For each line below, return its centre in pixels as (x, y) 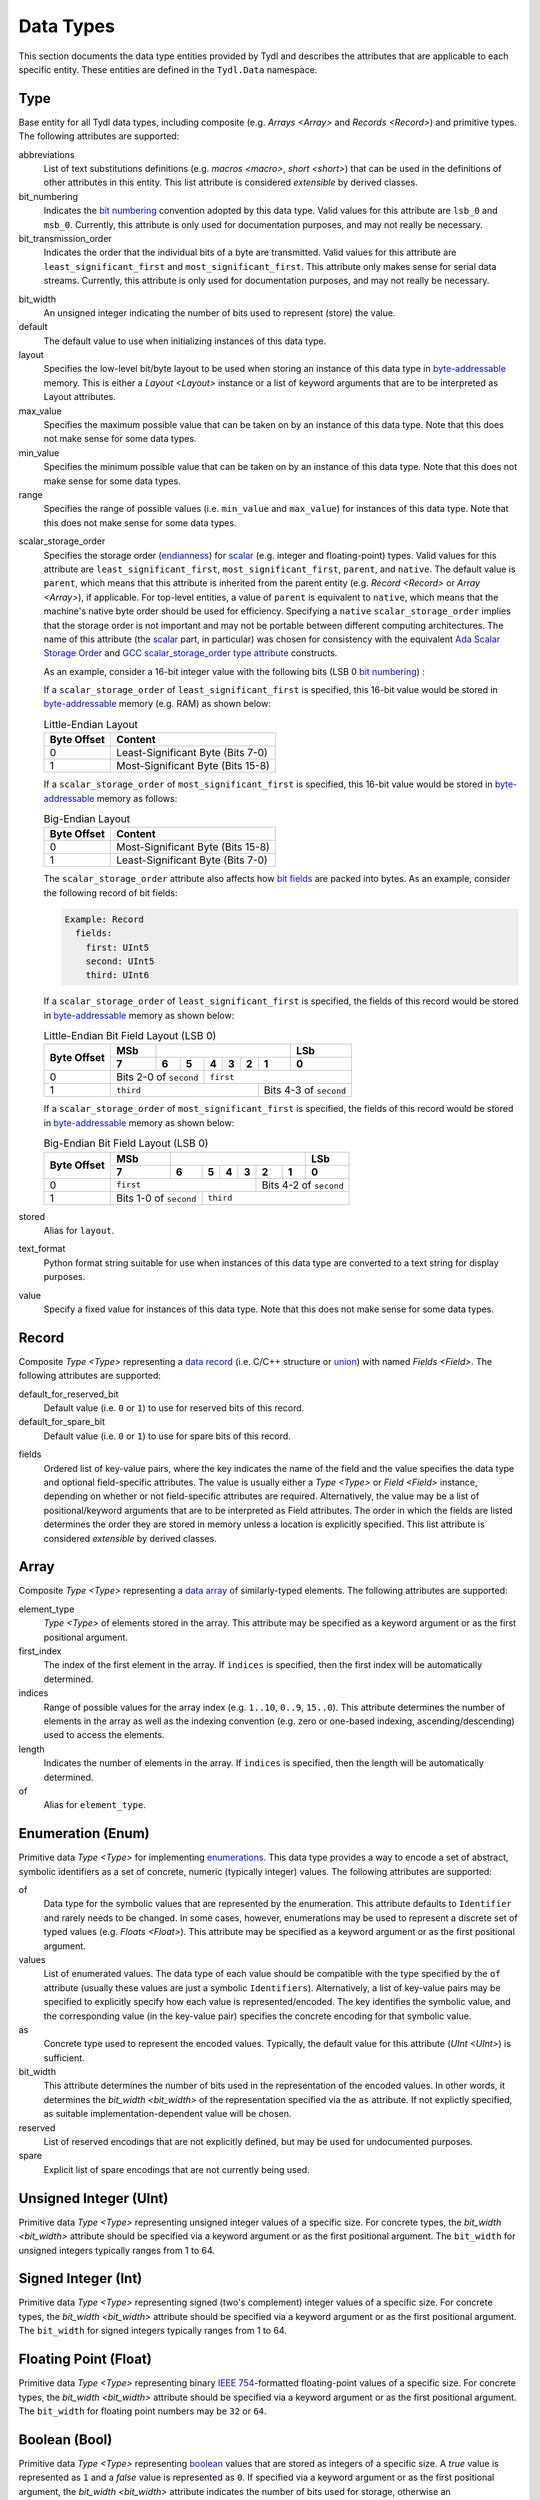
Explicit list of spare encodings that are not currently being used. (176, 2169)
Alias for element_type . (95, 1805)
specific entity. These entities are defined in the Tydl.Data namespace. (168, 69)
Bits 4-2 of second (302, 1185)
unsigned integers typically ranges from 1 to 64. (116, 2250)
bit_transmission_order (65, 238)
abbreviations (46, 154)
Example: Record (104, 919)
